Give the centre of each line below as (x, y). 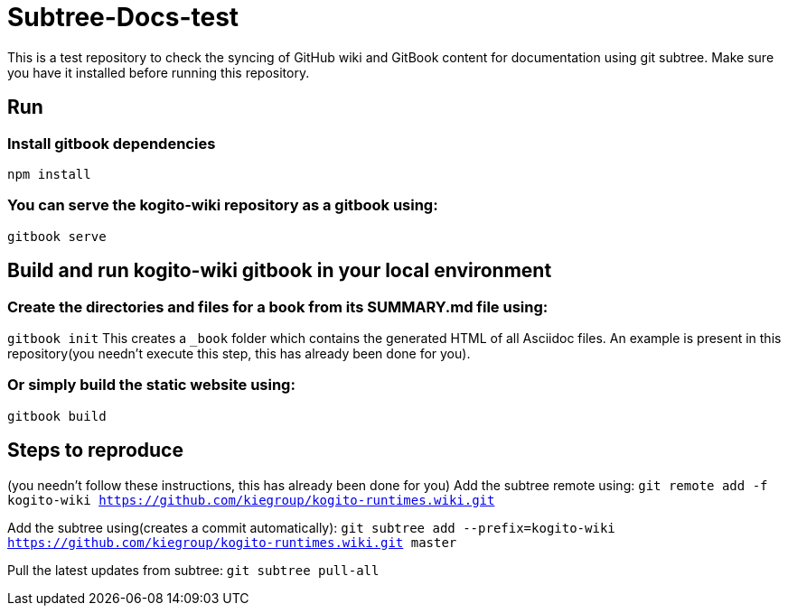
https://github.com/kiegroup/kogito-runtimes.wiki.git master (232, 542)
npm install (49, 174)
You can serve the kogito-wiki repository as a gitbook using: (223, 205)
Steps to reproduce (95, 450)
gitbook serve (57, 236)
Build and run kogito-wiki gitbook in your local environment (280, 271)
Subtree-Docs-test (123, 17)
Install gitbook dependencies (112, 143)
